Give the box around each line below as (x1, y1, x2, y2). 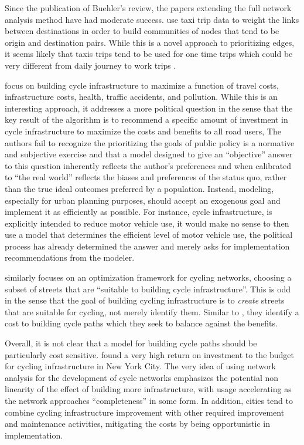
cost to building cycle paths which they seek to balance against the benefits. (5, 317, 278, 329)
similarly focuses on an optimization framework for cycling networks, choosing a (5, 271, 292, 284)
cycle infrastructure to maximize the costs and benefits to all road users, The (5, 124, 281, 137)
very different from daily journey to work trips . (5, 59, 176, 71)
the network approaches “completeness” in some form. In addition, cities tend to (5, 395, 293, 406)
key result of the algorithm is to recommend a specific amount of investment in (5, 113, 288, 126)
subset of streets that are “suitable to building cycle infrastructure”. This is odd (5, 282, 291, 295)
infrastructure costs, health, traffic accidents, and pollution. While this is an (5, 90, 278, 103)
